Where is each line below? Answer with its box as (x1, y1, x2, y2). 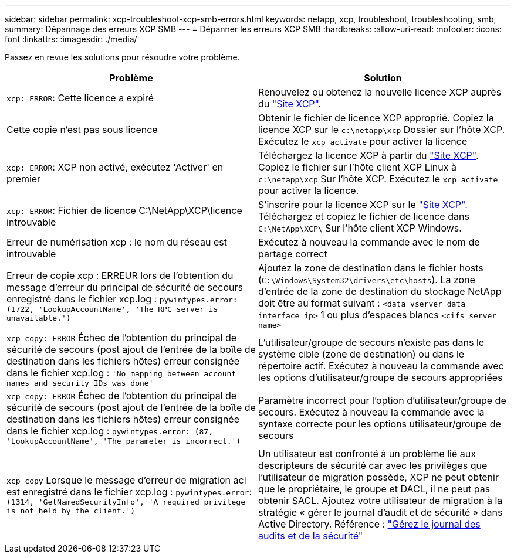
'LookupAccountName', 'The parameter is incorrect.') (6, 437, 241, 445)
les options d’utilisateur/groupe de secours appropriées (258, 371, 503, 383)
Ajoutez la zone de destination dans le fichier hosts (258, 262, 483, 274)
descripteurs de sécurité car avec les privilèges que (258, 460, 488, 471)
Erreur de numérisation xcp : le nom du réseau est (6, 236, 227, 248)
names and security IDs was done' (6, 379, 154, 387)
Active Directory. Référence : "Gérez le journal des (258, 518, 481, 530)
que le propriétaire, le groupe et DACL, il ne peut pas (258, 483, 491, 495)
